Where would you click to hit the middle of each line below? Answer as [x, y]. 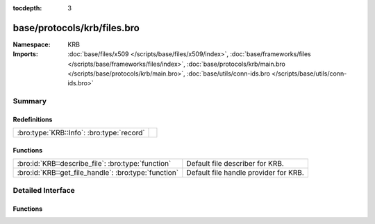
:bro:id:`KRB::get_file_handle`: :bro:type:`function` [98, 173]
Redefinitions [33, 120]
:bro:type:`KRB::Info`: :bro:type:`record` [81, 133]
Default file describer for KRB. [235, 164]
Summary [30, 101]
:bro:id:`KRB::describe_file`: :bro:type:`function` [94, 164]
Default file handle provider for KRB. [245, 173]
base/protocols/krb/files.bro [76, 28]
